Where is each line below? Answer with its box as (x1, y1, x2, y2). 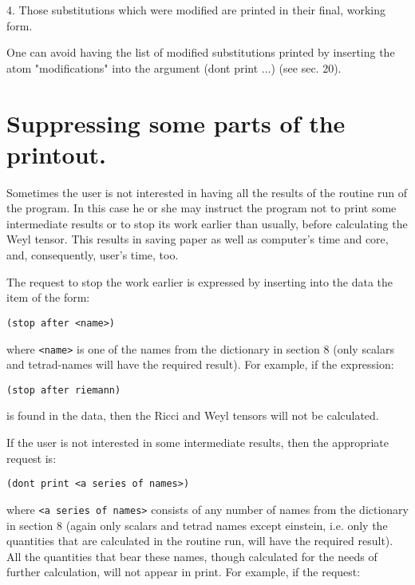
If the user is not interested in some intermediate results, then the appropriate (6, 434, 389, 450)
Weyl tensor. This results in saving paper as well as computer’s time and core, (6, 231, 389, 247)
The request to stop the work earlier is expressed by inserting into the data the (6, 273, 393, 290)
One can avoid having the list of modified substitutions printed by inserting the (6, 44, 395, 61)
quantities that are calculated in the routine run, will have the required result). (6, 532, 393, 549)
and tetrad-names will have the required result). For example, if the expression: (6, 356, 394, 373)
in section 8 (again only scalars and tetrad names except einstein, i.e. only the (6, 516, 388, 533)
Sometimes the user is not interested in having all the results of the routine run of (6, 184, 407, 200)
